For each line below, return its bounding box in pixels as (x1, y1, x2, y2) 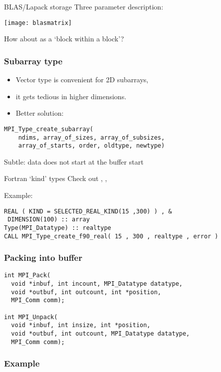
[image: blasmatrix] (4, 19, 72, 26)
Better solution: (15, 108, 64, 118)
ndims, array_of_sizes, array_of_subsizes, (18, 134, 165, 141)
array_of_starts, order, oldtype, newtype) (18, 142, 165, 150)
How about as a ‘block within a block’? (4, 33, 124, 44)
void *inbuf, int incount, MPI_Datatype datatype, (11, 280, 183, 288)
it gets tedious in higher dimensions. (15, 91, 127, 101)
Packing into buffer (4, 251, 82, 264)
